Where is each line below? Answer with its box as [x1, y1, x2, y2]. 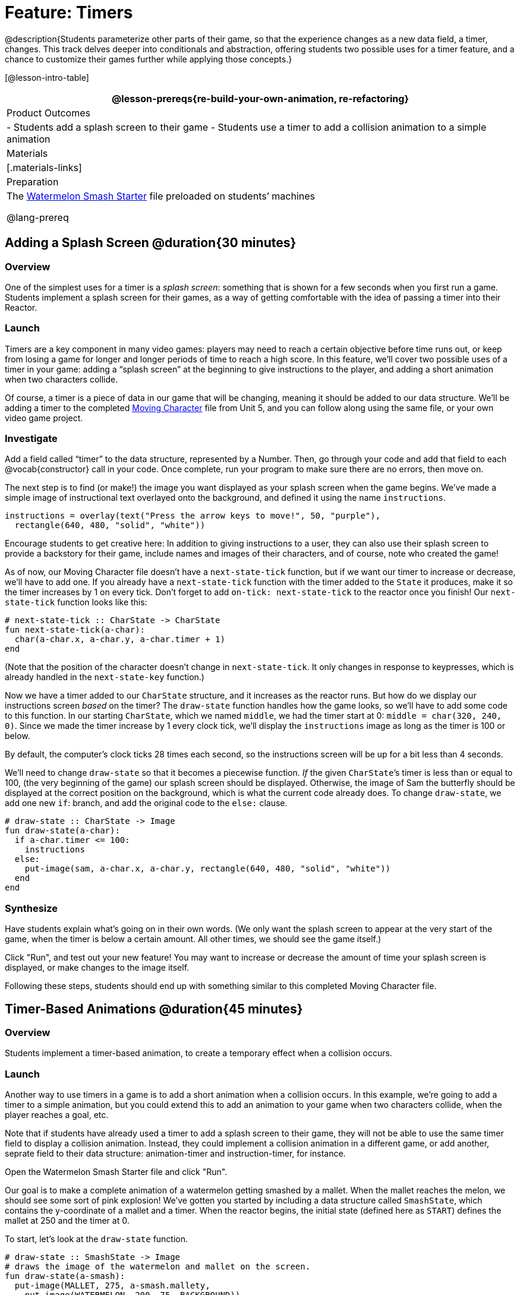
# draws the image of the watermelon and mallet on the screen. [5, 1262, 311, 1272]
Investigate [5, 432, 58, 445]
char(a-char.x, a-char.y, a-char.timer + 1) [14, 634, 225, 645]
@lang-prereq [7, 211, 69, 223]
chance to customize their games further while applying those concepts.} [5, 53, 292, 64]
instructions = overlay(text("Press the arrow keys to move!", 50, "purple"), [5, 511, 381, 521]
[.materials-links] [7, 161, 82, 173]
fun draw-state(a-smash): [5, 1271, 125, 1281]
